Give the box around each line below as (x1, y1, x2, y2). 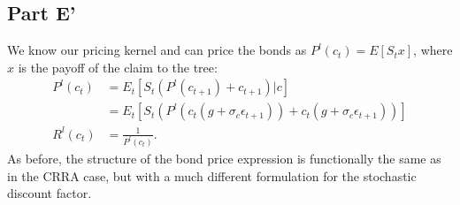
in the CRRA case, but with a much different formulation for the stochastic (7, 166, 417, 185)
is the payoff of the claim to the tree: (18, 57, 218, 76)
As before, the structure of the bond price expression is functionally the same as (7, 148, 441, 167)
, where (413, 41, 453, 59)
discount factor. (7, 184, 92, 202)
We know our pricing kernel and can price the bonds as (7, 41, 307, 59)
